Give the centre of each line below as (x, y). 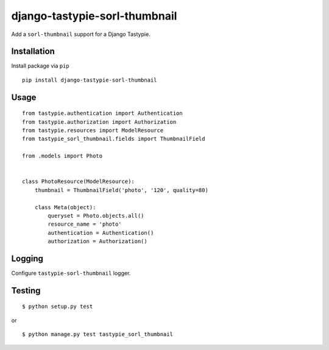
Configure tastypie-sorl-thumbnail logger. (71, 273)
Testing (26, 291)
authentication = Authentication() (101, 233)
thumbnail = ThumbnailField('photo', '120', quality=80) (121, 190)
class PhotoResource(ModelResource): (79, 182)
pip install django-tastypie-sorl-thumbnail (90, 80)
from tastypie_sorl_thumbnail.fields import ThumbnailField (114, 139)
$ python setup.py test (58, 307)
